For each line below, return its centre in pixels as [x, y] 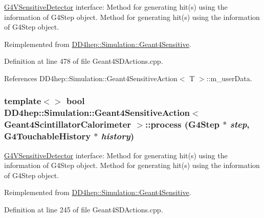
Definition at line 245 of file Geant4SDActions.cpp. [84, 209]
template [23, 101]
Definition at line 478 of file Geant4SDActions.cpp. [84, 61]
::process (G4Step [182, 124]
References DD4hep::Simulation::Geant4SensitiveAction [91, 78]
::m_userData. [229, 78]
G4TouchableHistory [48, 136]
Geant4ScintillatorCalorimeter [68, 124]
